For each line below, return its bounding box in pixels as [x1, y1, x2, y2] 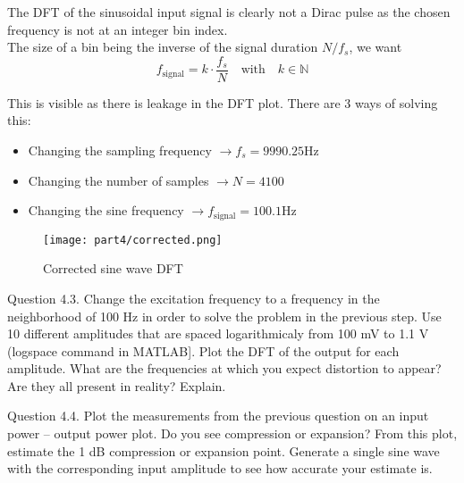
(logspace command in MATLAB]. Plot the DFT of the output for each [7, 341, 400, 360]
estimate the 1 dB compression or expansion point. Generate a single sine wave [7, 441, 440, 460]
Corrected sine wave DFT [43, 259, 183, 278]
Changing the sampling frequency [28, 141, 212, 160]
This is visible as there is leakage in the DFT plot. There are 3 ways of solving [7, 93, 438, 112]
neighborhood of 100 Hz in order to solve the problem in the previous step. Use [7, 306, 442, 325]
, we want [349, 37, 402, 56]
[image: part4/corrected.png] [43, 233, 223, 246]
